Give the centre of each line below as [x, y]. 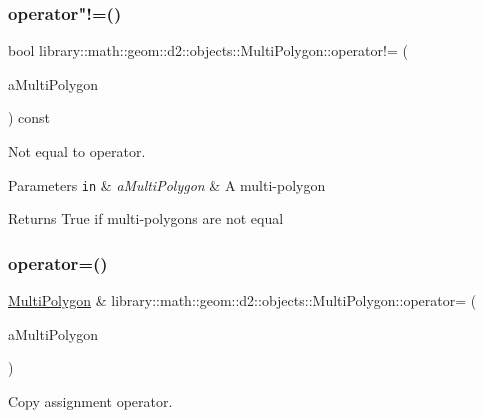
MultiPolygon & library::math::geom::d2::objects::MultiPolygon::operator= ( [242, 300]
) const [29, 117]
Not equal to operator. [77, 151]
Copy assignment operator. [90, 400]
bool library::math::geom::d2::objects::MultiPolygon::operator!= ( [208, 50]
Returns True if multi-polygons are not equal [146, 218]
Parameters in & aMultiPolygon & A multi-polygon [167, 184]
